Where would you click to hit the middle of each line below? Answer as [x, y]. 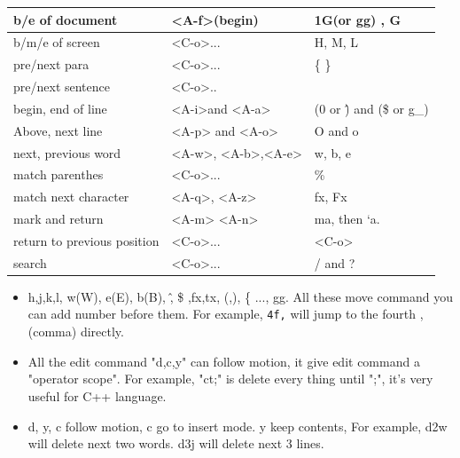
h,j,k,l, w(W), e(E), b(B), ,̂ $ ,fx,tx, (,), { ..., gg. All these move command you [241, 296]
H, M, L [336, 42]
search [30, 262]
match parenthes [58, 174]
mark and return [58, 219]
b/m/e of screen [57, 42]
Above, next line [58, 130]
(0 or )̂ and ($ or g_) [371, 108]
